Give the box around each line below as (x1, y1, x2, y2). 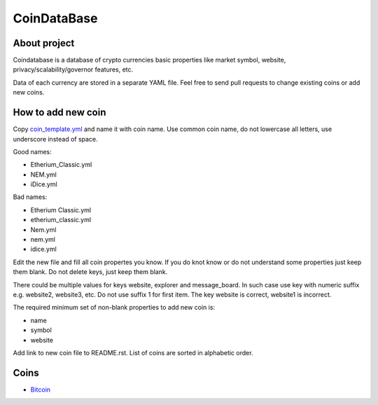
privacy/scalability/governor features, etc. (13, 65, 134, 74)
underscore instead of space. (13, 135, 98, 143)
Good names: (13, 147, 52, 156)
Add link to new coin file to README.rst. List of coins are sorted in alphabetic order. (13, 348, 253, 357)
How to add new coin (13, 107, 106, 118)
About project (13, 37, 75, 49)
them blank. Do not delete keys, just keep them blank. (13, 268, 168, 276)
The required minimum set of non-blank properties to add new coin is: (13, 303, 216, 312)
